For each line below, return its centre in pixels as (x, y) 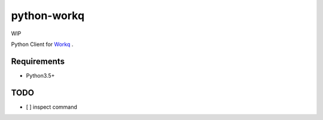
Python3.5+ (40, 75)
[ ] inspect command (52, 107)
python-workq (48, 16)
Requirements (38, 61)
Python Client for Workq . (42, 44)
